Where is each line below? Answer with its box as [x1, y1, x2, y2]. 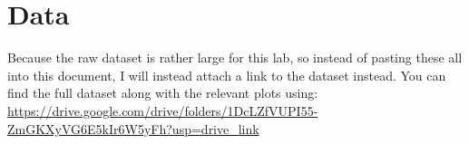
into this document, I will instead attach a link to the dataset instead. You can [7, 65, 446, 84]
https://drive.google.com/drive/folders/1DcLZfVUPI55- [7, 101, 318, 120]
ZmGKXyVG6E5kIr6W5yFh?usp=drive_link [7, 119, 259, 138]
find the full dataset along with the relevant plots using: [7, 83, 318, 102]
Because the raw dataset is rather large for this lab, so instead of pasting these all [7, 48, 463, 67]
